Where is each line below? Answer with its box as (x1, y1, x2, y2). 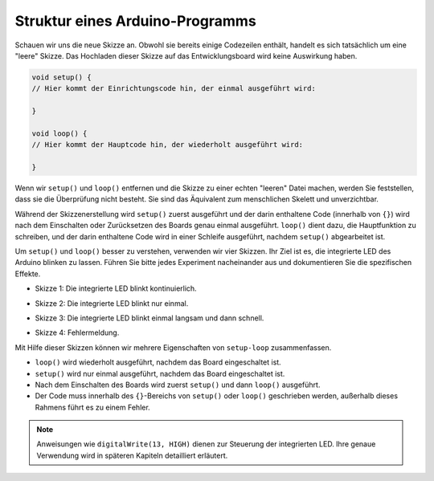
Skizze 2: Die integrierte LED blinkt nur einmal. (35, 298, 189, 308)
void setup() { (31, 72, 92, 82)
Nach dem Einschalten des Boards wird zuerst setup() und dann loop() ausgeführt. (35, 380, 321, 389)
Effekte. (14, 269, 41, 279)
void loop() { (31, 128, 88, 138)
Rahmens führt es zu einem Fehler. (35, 402, 150, 412)
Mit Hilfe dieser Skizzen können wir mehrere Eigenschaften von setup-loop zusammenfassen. (14, 342, 332, 353)
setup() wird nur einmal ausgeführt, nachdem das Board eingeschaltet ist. (35, 369, 285, 378)
